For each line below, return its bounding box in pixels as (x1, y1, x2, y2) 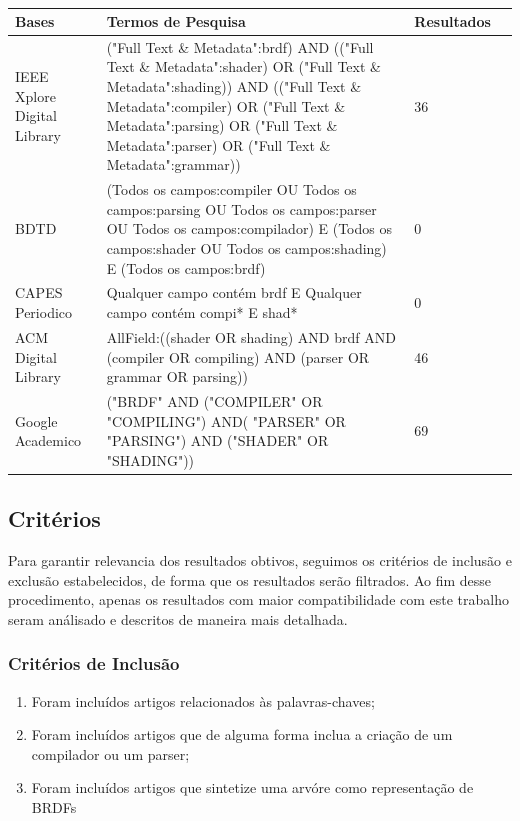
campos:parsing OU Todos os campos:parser (106, 198, 377, 219)
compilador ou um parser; (31, 743, 190, 764)
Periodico (15, 302, 73, 323)
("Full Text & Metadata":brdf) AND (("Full (106, 36, 374, 57)
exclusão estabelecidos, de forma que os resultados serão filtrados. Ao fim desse (8, 569, 492, 590)
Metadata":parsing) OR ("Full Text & (106, 115, 338, 136)
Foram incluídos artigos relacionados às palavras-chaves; (31, 690, 375, 711)
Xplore (15, 85, 56, 106)
